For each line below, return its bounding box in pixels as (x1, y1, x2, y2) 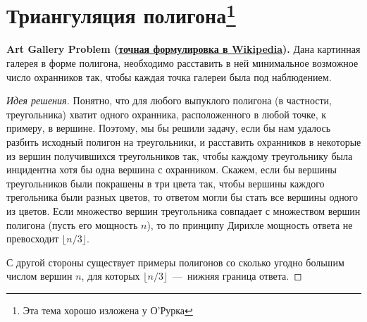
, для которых (81, 268, 140, 283)
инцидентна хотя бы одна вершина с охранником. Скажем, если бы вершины (6, 162, 337, 177)
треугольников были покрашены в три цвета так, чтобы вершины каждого (6, 175, 325, 190)
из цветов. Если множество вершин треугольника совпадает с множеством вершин (6, 203, 361, 218)
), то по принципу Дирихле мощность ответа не (147, 217, 353, 232)
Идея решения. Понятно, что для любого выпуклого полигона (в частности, (6, 93, 332, 108)
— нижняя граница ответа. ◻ (173, 268, 302, 283)
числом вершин (6, 268, 73, 283)
